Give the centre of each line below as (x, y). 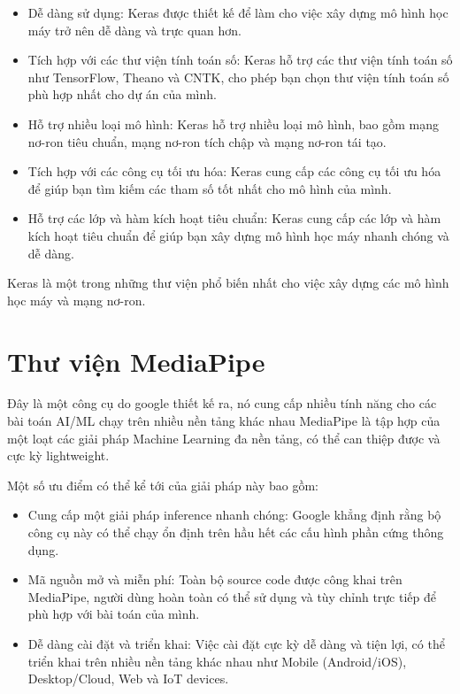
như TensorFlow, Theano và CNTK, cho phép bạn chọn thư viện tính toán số (238, 77)
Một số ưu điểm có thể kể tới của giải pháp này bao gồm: (163, 485)
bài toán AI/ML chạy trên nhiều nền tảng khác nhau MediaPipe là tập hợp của (224, 421)
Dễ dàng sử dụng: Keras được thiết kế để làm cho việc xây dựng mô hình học (238, 12)
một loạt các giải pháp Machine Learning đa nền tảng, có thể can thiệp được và (224, 438)
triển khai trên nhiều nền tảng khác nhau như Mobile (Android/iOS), (217, 661)
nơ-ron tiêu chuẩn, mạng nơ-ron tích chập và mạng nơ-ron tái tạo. (207, 141)
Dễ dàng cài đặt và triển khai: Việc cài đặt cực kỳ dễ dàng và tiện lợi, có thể (236, 643)
